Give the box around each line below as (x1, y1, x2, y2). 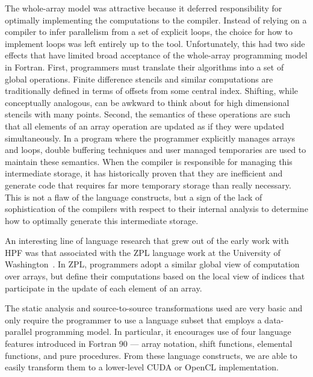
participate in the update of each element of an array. (5, 281, 202, 294)
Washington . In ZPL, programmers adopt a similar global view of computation (5, 258, 300, 270)
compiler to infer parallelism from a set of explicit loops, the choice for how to (5, 25, 293, 38)
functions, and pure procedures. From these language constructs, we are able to (5, 349, 297, 361)
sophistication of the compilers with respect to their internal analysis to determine (5, 202, 308, 215)
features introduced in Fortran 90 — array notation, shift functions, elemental (5, 337, 293, 350)
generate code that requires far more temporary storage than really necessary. (5, 178, 291, 191)
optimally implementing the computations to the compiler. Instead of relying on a (5, 13, 307, 26)
